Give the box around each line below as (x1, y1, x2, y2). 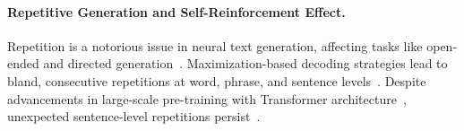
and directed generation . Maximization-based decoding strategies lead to (43, 54, 448, 73)
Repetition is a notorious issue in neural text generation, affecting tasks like (7, 36, 423, 55)
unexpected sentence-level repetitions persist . (7, 107, 261, 126)
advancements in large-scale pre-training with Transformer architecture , (7, 89, 407, 108)
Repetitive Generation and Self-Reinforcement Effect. (7, 2, 346, 21)
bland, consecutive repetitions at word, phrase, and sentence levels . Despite (7, 71, 426, 90)
